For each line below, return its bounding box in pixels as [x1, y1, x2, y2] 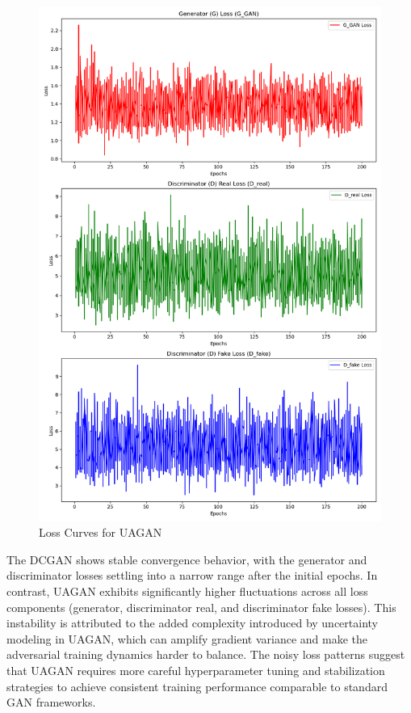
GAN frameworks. [6, 694, 96, 711]
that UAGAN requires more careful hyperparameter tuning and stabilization [6, 661, 385, 678]
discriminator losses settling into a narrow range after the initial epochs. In [6, 567, 378, 584]
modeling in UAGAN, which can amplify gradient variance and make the [6, 630, 368, 647]
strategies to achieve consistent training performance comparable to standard [6, 677, 388, 694]
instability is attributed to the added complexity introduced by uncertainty [6, 614, 378, 631]
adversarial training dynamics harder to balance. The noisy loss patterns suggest [6, 646, 405, 663]
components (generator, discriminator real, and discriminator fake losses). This [6, 598, 396, 615]
